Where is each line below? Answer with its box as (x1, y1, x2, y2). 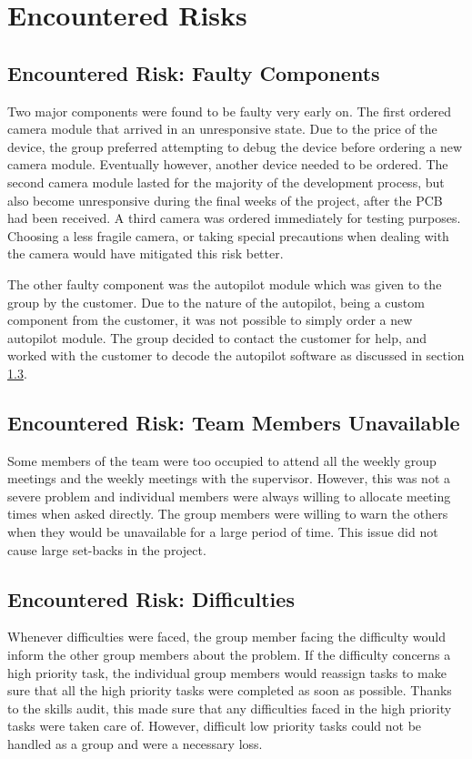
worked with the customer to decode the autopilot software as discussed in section (7, 346, 465, 365)
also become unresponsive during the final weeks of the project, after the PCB (7, 190, 443, 209)
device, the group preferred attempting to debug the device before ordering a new (7, 137, 463, 156)
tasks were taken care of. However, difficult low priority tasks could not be (7, 716, 422, 735)
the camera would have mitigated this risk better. (7, 244, 284, 263)
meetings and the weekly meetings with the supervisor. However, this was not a (7, 469, 451, 488)
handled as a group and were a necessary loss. (7, 734, 263, 754)
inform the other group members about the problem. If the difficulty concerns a (7, 645, 451, 664)
